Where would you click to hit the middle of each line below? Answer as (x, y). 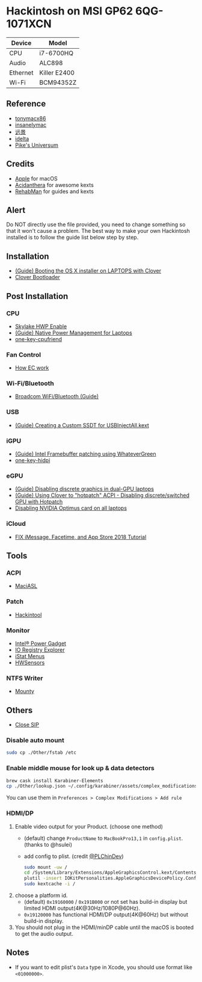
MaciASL (26, 586)
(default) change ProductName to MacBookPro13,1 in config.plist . (103, 838)
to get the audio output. (44, 934)
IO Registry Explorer (40, 650)
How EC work (32, 368)
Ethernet (21, 72)
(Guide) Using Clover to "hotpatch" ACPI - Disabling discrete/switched (102, 495)
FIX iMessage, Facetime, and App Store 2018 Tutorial (81, 537)
